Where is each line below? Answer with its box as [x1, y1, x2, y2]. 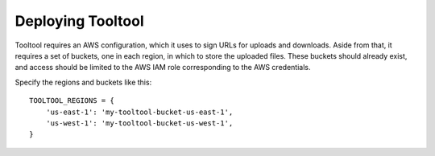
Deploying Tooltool [14, 12, 144, 30]
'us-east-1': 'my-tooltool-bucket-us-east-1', [45, 107, 234, 117]
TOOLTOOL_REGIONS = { [29, 96, 114, 105]
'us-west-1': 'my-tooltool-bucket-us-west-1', [45, 118, 234, 128]
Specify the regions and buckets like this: [14, 77, 152, 87]
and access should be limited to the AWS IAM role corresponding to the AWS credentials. [14, 63, 311, 72]
